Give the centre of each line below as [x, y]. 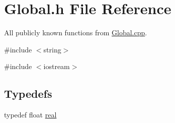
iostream [57, 66]
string [52, 49]
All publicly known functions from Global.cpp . [76, 33]
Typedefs [28, 94]
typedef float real [30, 115]
